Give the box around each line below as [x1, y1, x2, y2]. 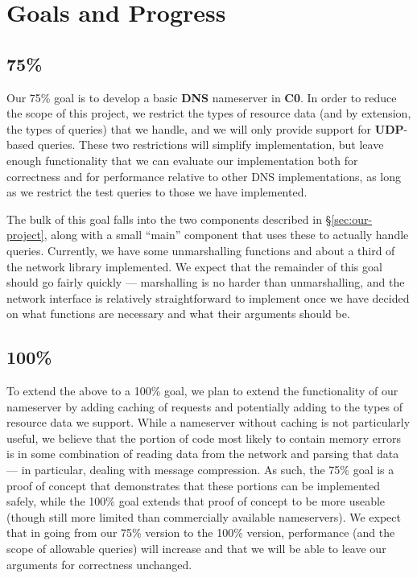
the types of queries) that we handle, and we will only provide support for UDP [6, 120, 404, 137]
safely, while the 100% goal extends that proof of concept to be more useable [6, 493, 386, 510]
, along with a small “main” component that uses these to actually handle [43, 226, 409, 243]
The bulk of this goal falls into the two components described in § [6, 210, 332, 227]
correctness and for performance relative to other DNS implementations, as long [6, 167, 401, 184]
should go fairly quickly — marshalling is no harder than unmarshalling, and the [6, 274, 405, 291]
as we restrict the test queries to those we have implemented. [6, 184, 308, 200]
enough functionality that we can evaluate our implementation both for [6, 151, 358, 168]
